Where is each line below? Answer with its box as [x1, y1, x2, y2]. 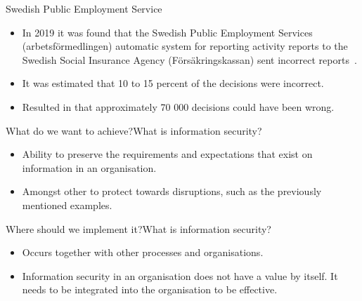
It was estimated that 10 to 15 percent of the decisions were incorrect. [22, 76, 324, 91]
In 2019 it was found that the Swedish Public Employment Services [22, 25, 313, 39]
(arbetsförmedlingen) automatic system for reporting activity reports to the [22, 39, 348, 53]
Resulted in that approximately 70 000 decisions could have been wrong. [22, 99, 335, 114]
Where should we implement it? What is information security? [6, 221, 271, 236]
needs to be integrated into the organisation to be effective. [22, 282, 278, 297]
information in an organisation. [22, 160, 157, 175]
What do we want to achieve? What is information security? [6, 123, 262, 138]
